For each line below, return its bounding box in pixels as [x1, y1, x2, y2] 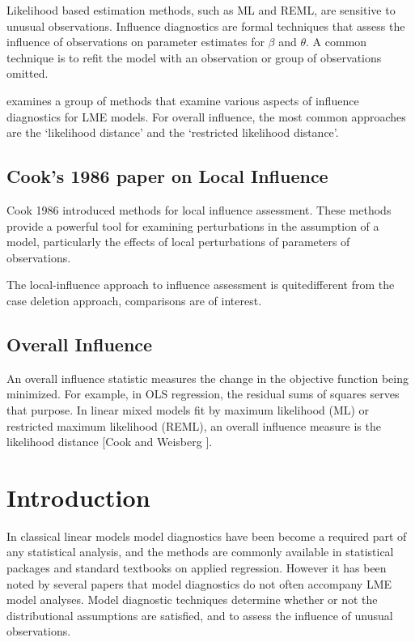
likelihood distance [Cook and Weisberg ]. [6, 433, 213, 450]
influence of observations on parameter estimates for [6, 33, 265, 50]
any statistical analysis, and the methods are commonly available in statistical [6, 543, 394, 560]
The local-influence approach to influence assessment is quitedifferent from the [6, 276, 395, 293]
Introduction [6, 480, 150, 513]
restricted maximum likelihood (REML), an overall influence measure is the [6, 417, 381, 434]
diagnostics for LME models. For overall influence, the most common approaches [6, 108, 406, 125]
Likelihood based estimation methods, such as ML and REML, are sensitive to [6, 2, 396, 18]
